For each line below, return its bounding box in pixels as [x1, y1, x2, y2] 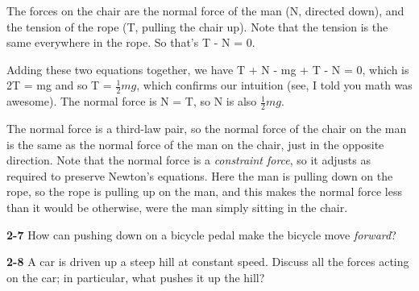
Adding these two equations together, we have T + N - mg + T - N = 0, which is [6, 60, 409, 77]
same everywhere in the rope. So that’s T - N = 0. [6, 34, 255, 51]
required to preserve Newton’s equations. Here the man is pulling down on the [6, 167, 393, 184]
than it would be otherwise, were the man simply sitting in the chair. [6, 199, 348, 215]
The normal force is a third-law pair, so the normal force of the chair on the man [6, 120, 407, 137]
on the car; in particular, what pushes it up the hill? [6, 268, 265, 285]
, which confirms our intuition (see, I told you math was [136, 77, 413, 94]
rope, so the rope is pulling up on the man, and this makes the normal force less [6, 183, 402, 200]
